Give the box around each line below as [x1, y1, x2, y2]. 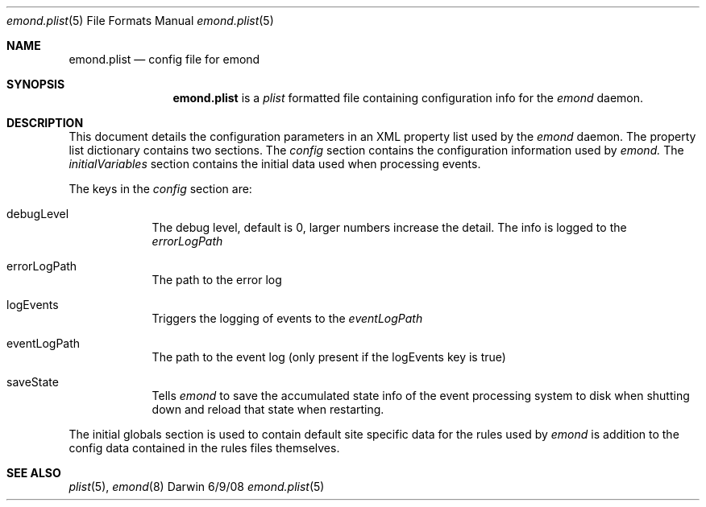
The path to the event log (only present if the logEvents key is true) [152, 350, 506, 364]
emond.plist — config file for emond [69, 52, 260, 66]
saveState [6, 375, 59, 389]
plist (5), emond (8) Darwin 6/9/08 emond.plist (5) [69, 480, 325, 493]
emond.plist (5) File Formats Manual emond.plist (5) [6, 14, 274, 27]
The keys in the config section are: [69, 182, 252, 196]
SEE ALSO [6, 466, 61, 480]
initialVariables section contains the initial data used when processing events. [69, 157, 481, 171]
